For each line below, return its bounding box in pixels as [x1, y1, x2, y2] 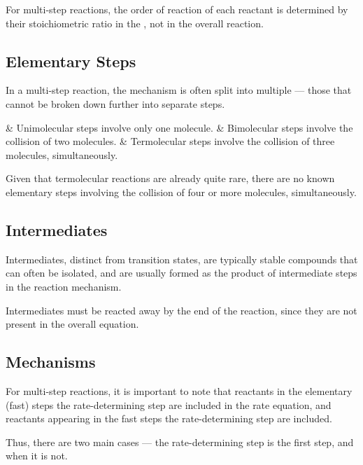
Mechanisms [6, 351, 96, 373]
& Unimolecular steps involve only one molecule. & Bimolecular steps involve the [6, 120, 353, 134]
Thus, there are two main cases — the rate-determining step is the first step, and [6, 434, 354, 449]
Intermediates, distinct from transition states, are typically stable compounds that [6, 251, 358, 266]
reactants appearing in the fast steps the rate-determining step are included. [6, 411, 332, 426]
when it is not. [6, 448, 68, 463]
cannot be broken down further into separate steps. [6, 96, 225, 111]
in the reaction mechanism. [6, 279, 122, 293]
